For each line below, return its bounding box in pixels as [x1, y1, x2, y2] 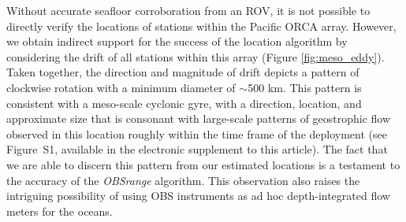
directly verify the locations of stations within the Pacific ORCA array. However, [6, 17, 397, 34]
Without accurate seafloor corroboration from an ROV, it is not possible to [6, 2, 371, 18]
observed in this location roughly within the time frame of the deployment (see [6, 125, 387, 142]
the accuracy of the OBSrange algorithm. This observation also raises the [6, 172, 360, 188]
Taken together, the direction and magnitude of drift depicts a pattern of [6, 64, 359, 80]
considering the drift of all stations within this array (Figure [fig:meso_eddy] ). [6, 48, 385, 65]
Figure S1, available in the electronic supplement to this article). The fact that [6, 141, 388, 157]
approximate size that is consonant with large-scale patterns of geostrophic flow [6, 110, 391, 127]
